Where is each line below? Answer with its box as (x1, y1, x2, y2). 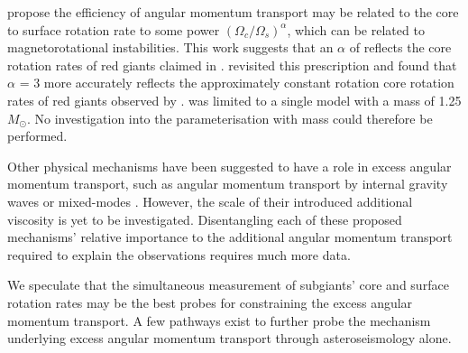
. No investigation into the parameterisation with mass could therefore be (27, 108, 433, 127)
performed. (7, 126, 68, 145)
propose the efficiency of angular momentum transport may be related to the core (7, 3, 459, 21)
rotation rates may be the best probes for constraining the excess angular (7, 293, 413, 311)
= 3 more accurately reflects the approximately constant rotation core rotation (19, 73, 454, 92)
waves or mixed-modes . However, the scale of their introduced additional (7, 191, 413, 210)
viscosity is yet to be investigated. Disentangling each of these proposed (7, 209, 402, 228)
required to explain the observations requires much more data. (7, 245, 351, 264)
